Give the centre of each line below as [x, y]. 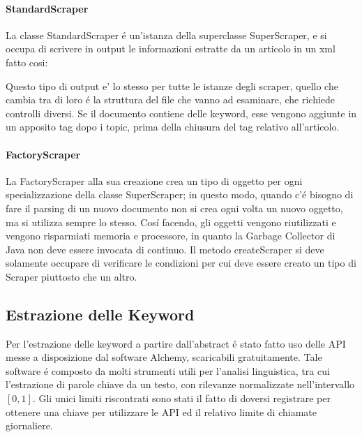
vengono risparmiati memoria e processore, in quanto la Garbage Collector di [171, 236]
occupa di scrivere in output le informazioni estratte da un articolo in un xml [171, 49]
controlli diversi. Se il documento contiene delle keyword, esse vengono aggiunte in [181, 113]
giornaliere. [29, 425]
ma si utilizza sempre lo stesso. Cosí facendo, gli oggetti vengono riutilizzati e [171, 222]
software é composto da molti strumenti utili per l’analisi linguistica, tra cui [168, 370]
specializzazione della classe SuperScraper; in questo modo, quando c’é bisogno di [180, 194]
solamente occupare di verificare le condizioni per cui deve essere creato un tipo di [181, 263]
